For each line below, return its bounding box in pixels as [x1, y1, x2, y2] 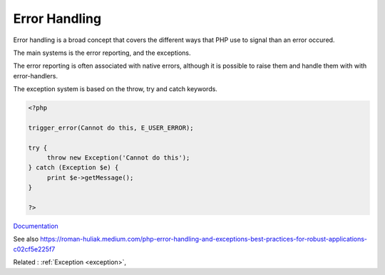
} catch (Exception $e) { [28, 164, 119, 172]
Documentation [13, 222, 58, 230]
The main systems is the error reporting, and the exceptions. [13, 48, 191, 57]
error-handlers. [13, 71, 58, 80]
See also [13, 235, 39, 244]
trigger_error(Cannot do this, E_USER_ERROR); [28, 123, 194, 132]
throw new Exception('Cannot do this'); [46, 154, 190, 162]
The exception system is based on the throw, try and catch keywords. [13, 85, 217, 93]
